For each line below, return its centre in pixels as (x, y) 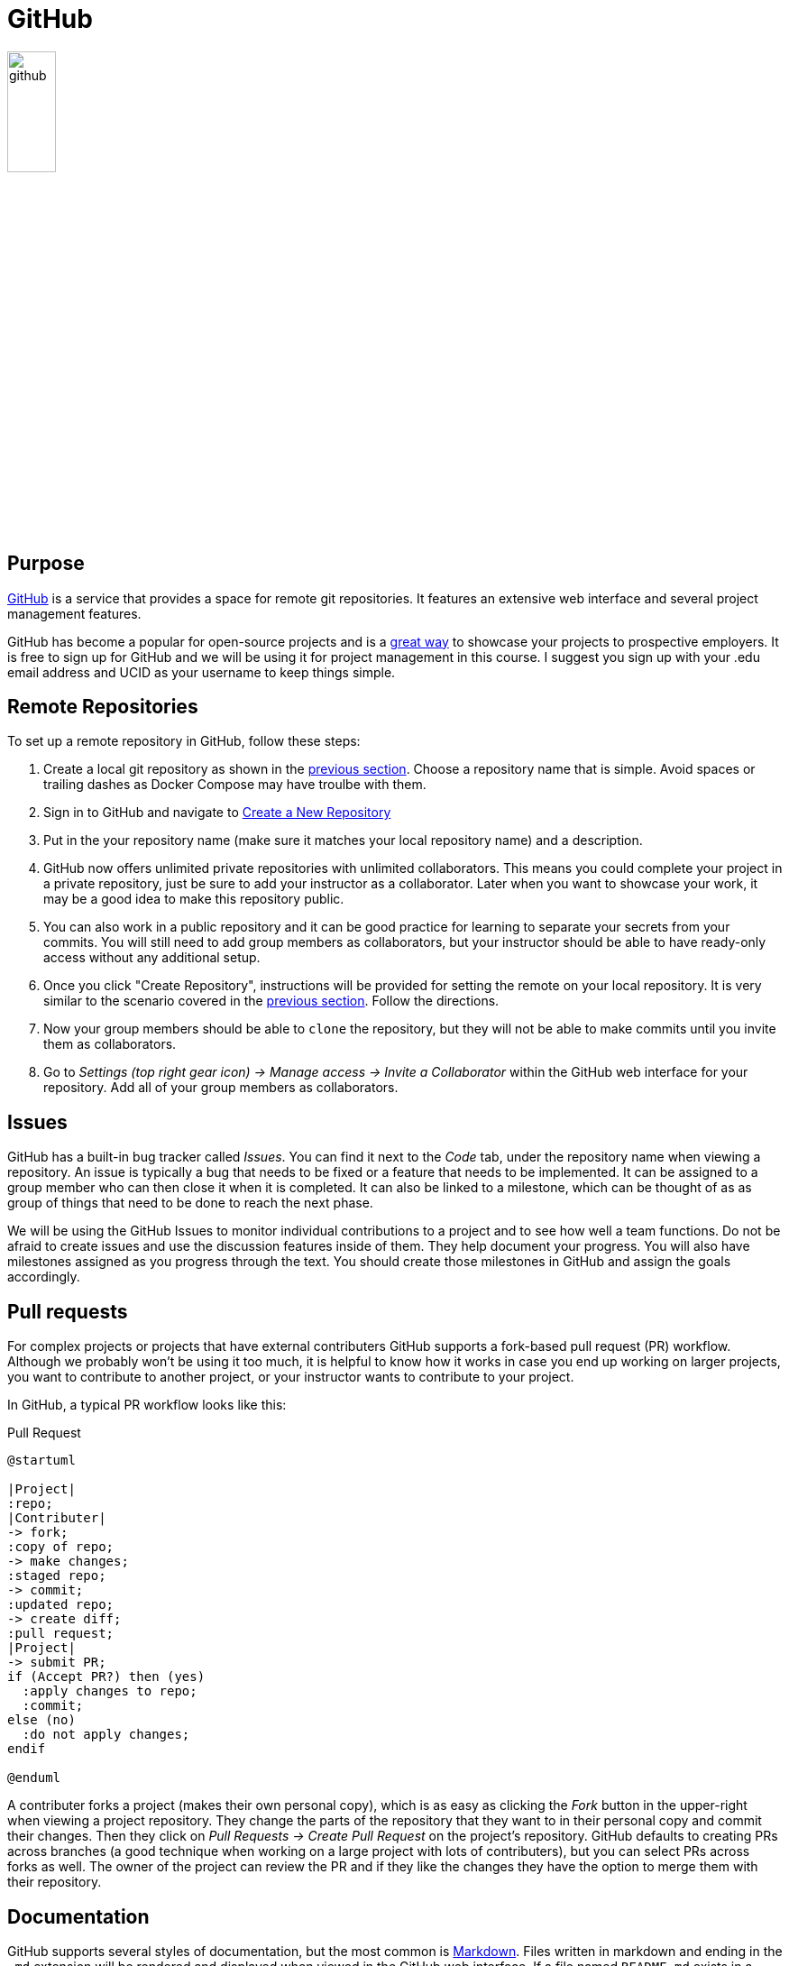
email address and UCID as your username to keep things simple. (202, 672)
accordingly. (44, 1277)
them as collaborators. (110, 1044)
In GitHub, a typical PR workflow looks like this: (147, 1405)
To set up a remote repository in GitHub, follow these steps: (184, 741)
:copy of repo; (61, 1547)
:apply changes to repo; (110, 1691)
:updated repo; (61, 1605)
